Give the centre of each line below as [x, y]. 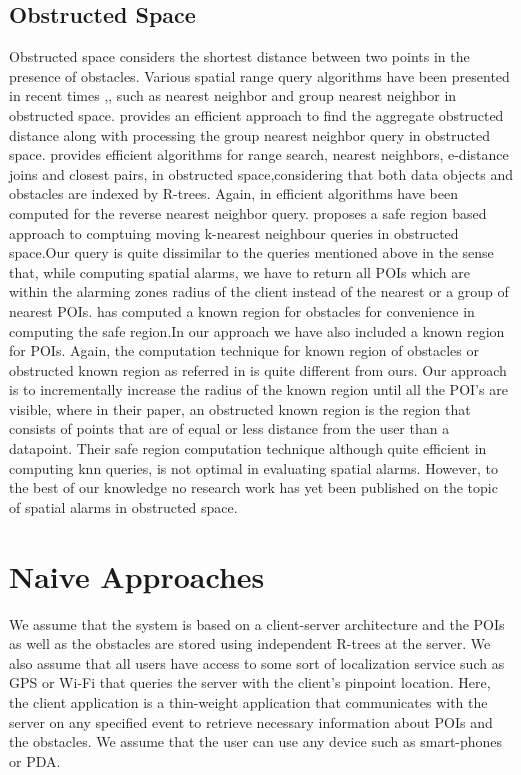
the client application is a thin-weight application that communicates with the [248, 701]
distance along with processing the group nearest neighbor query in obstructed [249, 134]
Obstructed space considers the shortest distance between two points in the [239, 56]
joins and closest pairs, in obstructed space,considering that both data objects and [261, 173]
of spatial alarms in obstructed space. [123, 506]
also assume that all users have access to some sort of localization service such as [257, 662]
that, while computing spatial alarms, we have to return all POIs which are [240, 271]
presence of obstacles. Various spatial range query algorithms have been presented [259, 75]
